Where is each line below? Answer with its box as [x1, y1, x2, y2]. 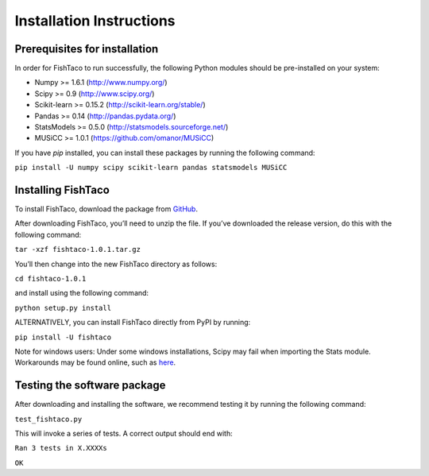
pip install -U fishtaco [14, 332, 111, 342]
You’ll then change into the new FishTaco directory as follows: [14, 259, 218, 269]
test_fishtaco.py [14, 414, 83, 424]
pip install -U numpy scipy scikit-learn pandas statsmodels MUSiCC [14, 163, 288, 172]
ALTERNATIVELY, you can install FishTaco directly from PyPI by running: [14, 318, 251, 327]
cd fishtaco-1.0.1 [14, 274, 87, 284]
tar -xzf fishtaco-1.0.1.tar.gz [14, 245, 141, 254]
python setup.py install [14, 303, 111, 312]
